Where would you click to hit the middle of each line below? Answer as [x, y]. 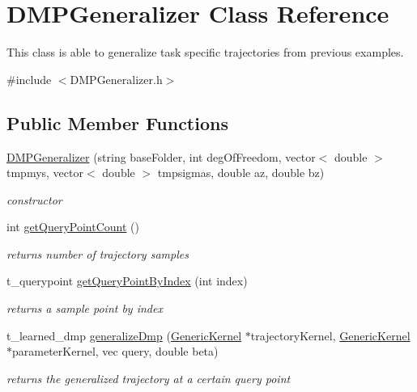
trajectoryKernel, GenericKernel [330, 335]
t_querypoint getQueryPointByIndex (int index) [127, 281]
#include [29, 79]
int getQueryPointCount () [73, 227]
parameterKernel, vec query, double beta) [115, 351]
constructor [34, 199]
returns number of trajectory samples [98, 253]
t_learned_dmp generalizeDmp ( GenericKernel [124, 335]
